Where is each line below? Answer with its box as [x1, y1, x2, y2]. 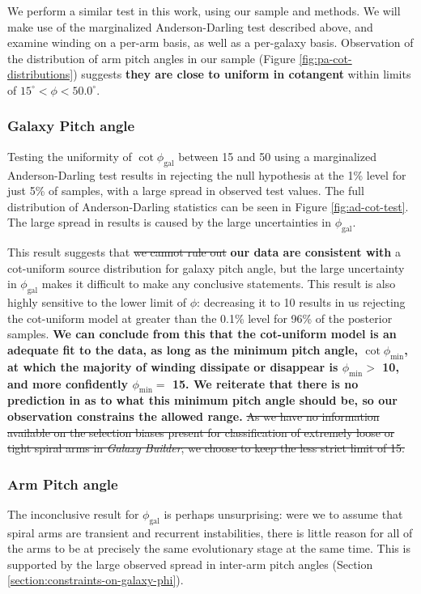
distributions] [7, 66, 74, 83]
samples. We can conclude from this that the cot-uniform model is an [7, 325, 397, 342]
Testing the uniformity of [7, 147, 132, 164]
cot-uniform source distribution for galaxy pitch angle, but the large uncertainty [7, 259, 405, 276]
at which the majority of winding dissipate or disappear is [7, 358, 338, 375]
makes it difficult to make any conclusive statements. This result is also [41, 275, 396, 292]
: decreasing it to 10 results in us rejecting [197, 294, 406, 311]
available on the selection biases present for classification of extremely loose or [7, 423, 395, 440]
